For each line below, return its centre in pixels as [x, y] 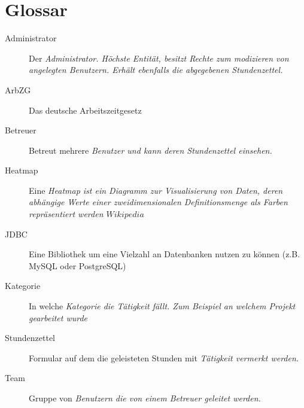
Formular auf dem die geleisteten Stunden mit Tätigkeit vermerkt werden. [164, 357]
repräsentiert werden [66, 214]
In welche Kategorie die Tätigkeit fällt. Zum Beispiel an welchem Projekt [162, 306]
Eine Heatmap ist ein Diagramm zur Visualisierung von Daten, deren [156, 190]
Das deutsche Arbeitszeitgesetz [85, 110]
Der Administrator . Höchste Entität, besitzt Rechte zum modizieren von [159, 58]
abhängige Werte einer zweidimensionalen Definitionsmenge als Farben [158, 202]
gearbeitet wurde [58, 317]
